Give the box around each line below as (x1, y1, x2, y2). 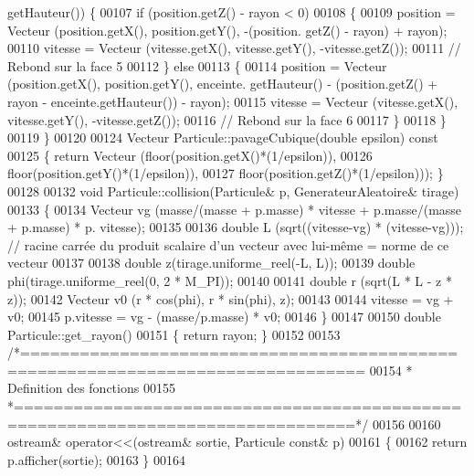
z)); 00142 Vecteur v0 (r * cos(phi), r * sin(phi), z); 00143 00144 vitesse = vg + (7, 289, 454, 308)
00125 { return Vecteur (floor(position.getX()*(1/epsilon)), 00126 (7, 145, 373, 164)
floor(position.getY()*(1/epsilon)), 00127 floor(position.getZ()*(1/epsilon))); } (7, 164, 444, 183)
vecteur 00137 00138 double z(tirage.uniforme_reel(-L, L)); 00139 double (7, 253, 416, 272)
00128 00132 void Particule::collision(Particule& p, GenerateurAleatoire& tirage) (7, 181, 459, 200)
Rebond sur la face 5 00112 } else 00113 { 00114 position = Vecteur (7, 56, 387, 75)
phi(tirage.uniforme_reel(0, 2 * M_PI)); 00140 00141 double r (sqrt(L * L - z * (7, 270, 452, 290)
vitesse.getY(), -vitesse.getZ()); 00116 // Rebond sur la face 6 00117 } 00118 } (7, 110, 447, 129)
